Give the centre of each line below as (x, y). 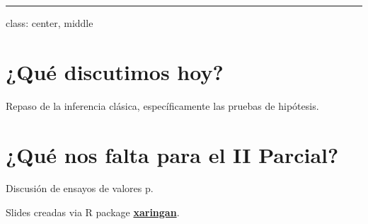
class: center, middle (50, 23)
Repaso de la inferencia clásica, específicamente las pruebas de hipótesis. (162, 105)
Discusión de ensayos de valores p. (80, 188)
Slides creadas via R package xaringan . (93, 212)
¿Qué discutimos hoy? (115, 71)
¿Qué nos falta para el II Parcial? (172, 154)
